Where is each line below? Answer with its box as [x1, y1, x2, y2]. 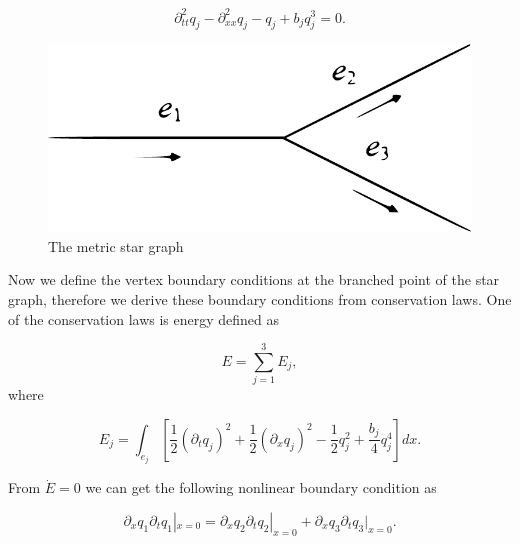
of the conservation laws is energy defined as [8, 308, 280, 329]
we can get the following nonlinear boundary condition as [85, 477, 437, 498]
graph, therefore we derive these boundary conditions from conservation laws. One [8, 288, 512, 309]
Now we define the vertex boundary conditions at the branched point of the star [8, 269, 500, 290]
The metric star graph [48, 235, 184, 256]
